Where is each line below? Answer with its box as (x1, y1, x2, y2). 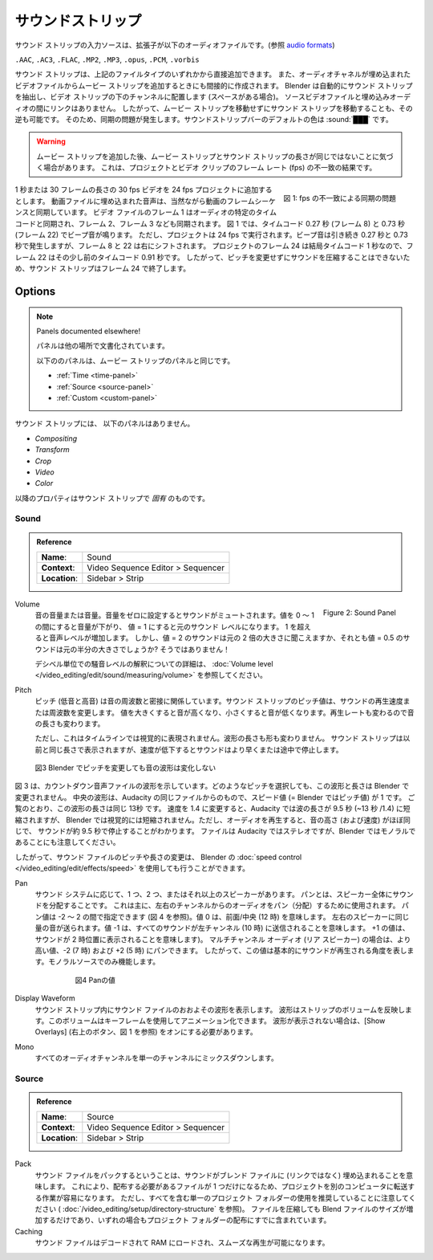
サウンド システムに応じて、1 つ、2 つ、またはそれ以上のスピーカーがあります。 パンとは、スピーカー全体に (34, 890, 393, 899)
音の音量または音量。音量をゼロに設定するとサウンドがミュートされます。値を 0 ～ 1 (34, 610, 314, 620)
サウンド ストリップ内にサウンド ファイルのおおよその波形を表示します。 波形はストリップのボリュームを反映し (34, 1005, 405, 1014)
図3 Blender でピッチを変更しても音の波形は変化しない (34, 763, 216, 773)
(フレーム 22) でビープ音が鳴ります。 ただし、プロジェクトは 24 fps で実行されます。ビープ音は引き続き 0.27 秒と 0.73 (14, 230, 408, 240)
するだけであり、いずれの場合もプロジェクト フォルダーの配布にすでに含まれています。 (41, 1215, 331, 1225)
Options (14, 285, 56, 298)
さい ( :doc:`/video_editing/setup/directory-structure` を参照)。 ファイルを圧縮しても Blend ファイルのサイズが (41, 1204, 407, 1213)
